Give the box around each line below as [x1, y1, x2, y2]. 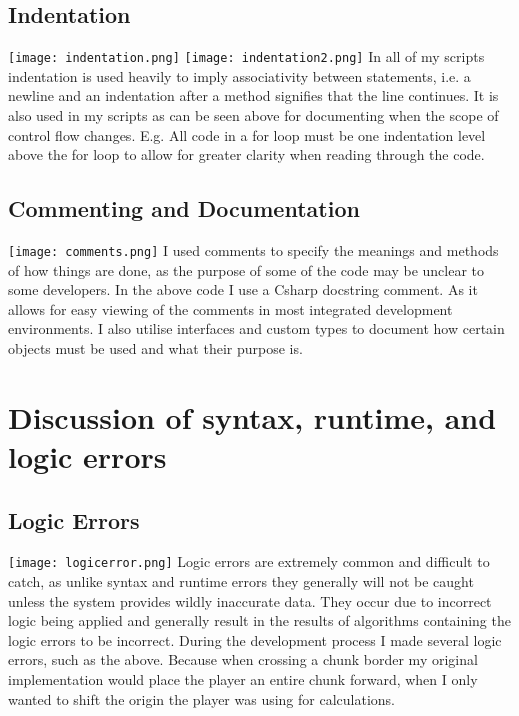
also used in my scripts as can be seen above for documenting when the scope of [8, 105, 499, 126]
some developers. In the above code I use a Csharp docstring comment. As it [8, 279, 478, 300]
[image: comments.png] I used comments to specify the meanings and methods [8, 240, 499, 261]
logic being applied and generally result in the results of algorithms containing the [8, 610, 511, 631]
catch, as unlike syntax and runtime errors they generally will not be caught [8, 571, 474, 592]
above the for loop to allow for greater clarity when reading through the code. [8, 144, 485, 165]
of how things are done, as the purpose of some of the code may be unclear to [8, 259, 484, 280]
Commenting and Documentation [8, 193, 360, 224]
